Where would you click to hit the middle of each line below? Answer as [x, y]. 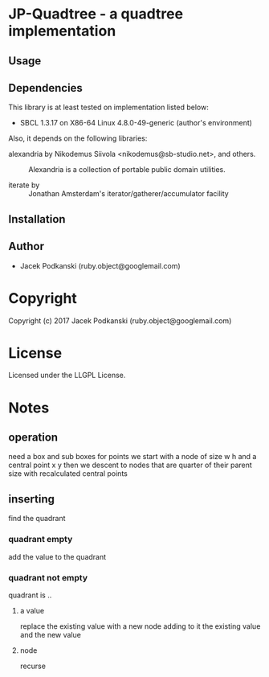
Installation [37, 219]
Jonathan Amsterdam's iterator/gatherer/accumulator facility [128, 194]
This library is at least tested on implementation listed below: [108, 107]
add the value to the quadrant [57, 556]
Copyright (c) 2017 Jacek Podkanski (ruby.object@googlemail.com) [120, 320]
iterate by [24, 185]
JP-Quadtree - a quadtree [96, 14]
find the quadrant [37, 519]
